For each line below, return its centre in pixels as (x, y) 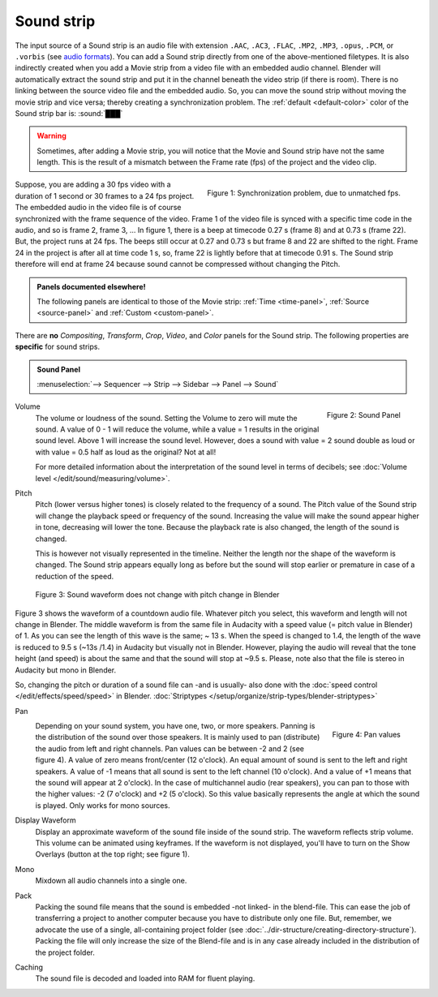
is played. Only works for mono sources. (103, 805)
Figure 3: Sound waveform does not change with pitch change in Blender (157, 595)
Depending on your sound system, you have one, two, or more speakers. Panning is (175, 726)
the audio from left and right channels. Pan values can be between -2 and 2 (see (170, 748)
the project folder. (65, 952)
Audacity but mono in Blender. (66, 670)
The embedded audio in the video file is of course (98, 208)
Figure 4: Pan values (366, 734)
